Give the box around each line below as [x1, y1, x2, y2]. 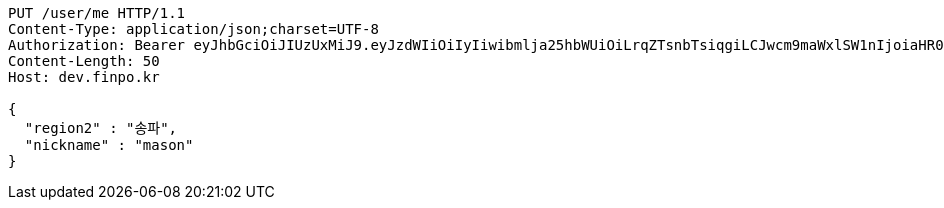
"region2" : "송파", [24, 120, 178, 136]
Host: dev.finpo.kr [8, 69, 160, 85]
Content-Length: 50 [8, 53, 160, 69]
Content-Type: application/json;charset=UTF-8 [8, 21, 379, 37]
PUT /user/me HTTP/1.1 [8, 5, 186, 21]
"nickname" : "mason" [24, 137, 194, 153]
